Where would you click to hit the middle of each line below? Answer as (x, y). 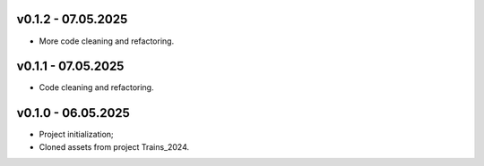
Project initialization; (76, 135)
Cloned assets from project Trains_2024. (114, 146)
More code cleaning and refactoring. (107, 41)
